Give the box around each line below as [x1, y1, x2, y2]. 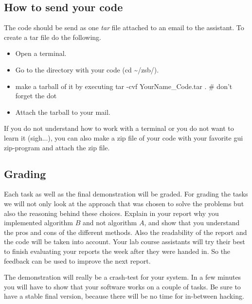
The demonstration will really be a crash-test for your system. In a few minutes [4, 272, 241, 282]
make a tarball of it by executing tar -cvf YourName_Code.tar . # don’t [15, 81, 233, 91]
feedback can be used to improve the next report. [4, 255, 151, 266]
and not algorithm [82, 217, 137, 228]
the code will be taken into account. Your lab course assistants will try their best [4, 236, 245, 247]
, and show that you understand [144, 217, 240, 228]
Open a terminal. [15, 48, 67, 58]
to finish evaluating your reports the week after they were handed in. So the [4, 246, 231, 256]
